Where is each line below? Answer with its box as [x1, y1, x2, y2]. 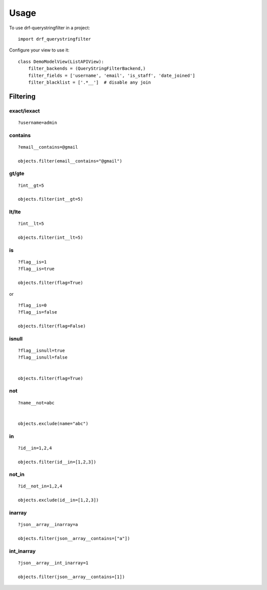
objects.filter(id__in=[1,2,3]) [18, 459, 96, 465]
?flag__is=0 [18, 302, 47, 308]
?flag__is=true [18, 266, 55, 272]
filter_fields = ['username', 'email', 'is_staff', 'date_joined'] [28, 72, 195, 78]
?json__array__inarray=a [18, 522, 78, 528]
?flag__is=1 [18, 259, 47, 265]
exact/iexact [9, 107, 40, 114]
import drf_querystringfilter [18, 36, 91, 42]
